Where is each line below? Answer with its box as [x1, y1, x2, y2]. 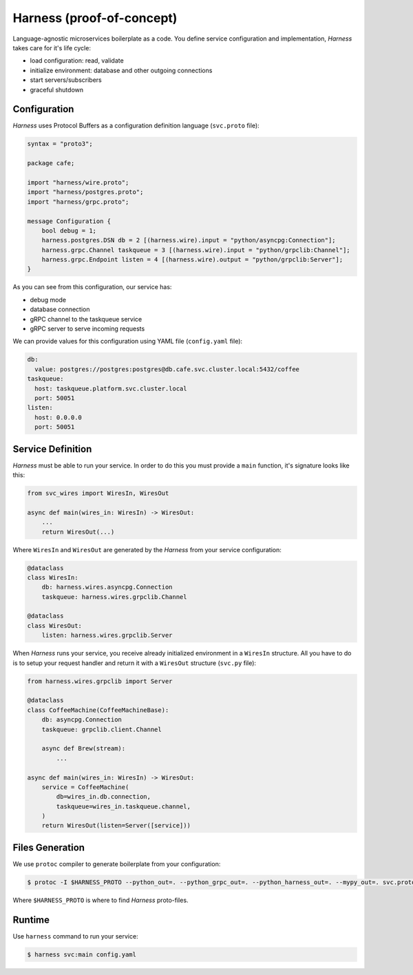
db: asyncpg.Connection [41, 716, 122, 724]
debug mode [30, 295, 67, 304]
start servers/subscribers [30, 76, 103, 84]
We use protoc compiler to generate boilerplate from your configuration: [12, 859, 221, 868]
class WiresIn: [27, 574, 78, 581]
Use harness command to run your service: [12, 932, 138, 940]
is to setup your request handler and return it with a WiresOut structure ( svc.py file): [12, 658, 257, 667]
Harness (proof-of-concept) [12, 10, 178, 25]
